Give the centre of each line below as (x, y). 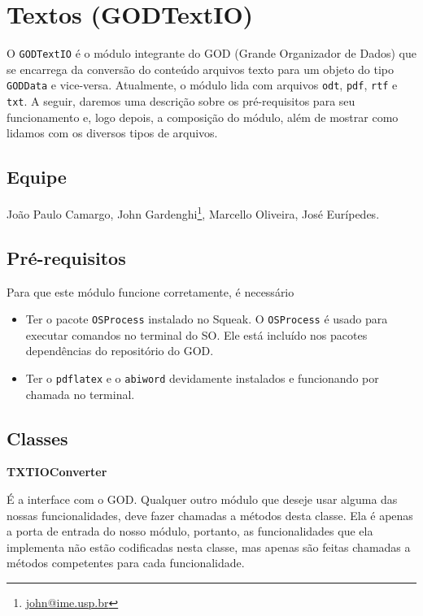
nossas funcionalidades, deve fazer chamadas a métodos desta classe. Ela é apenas (210, 515)
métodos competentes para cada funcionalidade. (126, 563)
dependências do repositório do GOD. (120, 351)
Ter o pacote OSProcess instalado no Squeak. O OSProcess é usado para (207, 319)
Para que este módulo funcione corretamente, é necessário (150, 291)
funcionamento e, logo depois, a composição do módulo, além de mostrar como (203, 117)
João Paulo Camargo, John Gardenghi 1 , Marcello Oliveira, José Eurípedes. (193, 213)
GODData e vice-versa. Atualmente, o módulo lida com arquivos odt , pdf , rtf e (202, 85)
